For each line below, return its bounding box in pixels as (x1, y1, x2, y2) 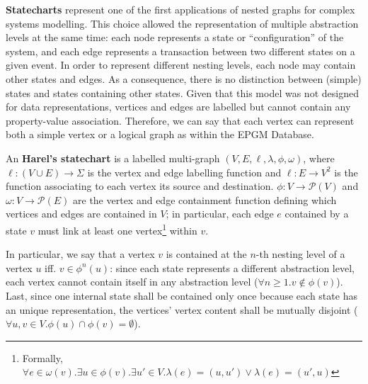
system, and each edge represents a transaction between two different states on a (6, 43, 355, 58)
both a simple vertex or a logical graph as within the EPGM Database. (6, 127, 314, 142)
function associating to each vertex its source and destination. (6, 179, 274, 193)
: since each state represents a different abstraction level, (110, 260, 355, 275)
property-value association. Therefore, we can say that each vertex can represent (6, 113, 355, 128)
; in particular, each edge (166, 206, 274, 221)
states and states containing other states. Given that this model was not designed (6, 85, 359, 100)
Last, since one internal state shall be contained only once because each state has (6, 288, 357, 303)
